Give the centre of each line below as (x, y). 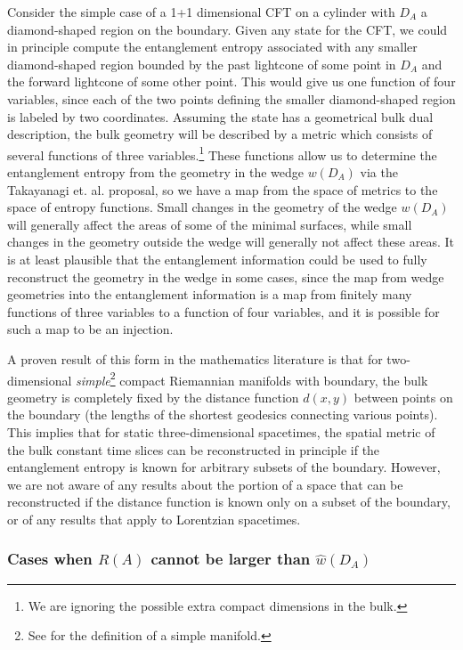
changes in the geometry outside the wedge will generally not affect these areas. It (231, 242)
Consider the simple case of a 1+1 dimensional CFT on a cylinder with (201, 12)
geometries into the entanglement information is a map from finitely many (210, 294)
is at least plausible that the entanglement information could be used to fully (217, 259)
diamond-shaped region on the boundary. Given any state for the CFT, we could (227, 29)
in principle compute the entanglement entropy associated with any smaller (212, 47)
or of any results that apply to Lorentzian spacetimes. (154, 519)
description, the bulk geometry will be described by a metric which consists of (220, 134)
